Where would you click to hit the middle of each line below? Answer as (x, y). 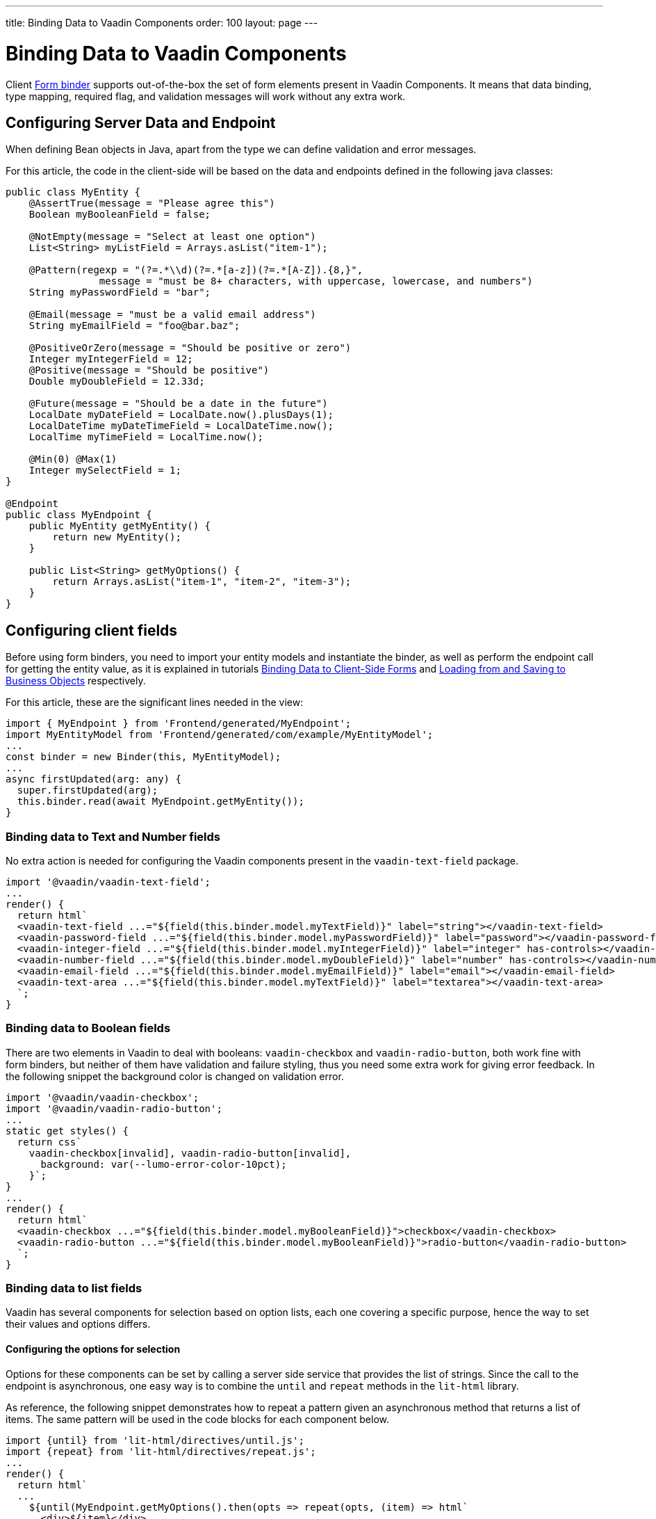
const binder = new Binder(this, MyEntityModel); (143, 757)
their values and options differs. (78, 1324)
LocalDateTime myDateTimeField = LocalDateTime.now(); (181, 426)
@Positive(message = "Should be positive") (149, 370)
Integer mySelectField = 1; (105, 471)
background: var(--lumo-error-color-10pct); (164, 1164)
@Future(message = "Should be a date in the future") (178, 404)
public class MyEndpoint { (79, 515)
